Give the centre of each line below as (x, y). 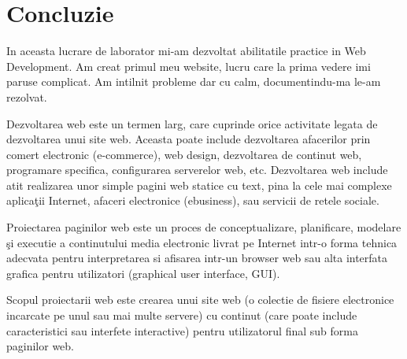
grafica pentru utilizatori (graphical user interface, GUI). (143, 273)
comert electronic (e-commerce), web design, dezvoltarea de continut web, (184, 154)
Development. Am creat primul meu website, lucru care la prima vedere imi (189, 66)
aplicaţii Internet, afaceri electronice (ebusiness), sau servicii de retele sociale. (193, 200)
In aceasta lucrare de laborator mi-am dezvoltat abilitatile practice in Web (186, 51)
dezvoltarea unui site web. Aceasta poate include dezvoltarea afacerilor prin (189, 139)
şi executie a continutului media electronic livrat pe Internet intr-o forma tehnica (202, 242)
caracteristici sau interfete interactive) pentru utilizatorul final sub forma (182, 330)
